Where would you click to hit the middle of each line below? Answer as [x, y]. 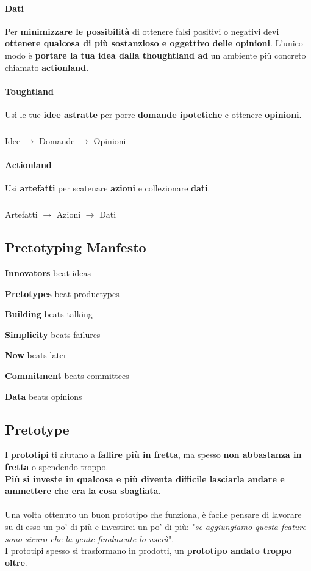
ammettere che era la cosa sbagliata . [83, 491]
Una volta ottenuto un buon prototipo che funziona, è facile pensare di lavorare [153, 514]
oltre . [16, 562]
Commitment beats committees [67, 376]
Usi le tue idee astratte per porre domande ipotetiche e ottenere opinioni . [153, 114]
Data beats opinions [44, 396]
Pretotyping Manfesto [76, 247]
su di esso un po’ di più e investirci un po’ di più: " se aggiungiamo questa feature [155, 527]
